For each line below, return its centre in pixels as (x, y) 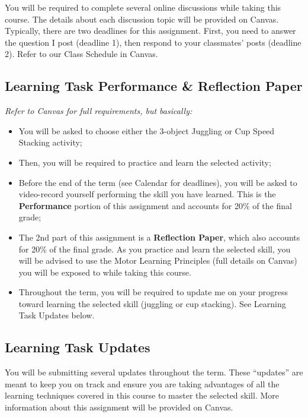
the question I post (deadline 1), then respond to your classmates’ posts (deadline (153, 42)
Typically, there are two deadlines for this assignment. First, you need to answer (150, 31)
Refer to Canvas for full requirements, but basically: (99, 111)
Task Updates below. (57, 315)
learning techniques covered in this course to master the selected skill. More (142, 395)
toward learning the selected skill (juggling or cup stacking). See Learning (152, 303)
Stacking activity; (50, 142)
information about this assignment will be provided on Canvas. (119, 407)
